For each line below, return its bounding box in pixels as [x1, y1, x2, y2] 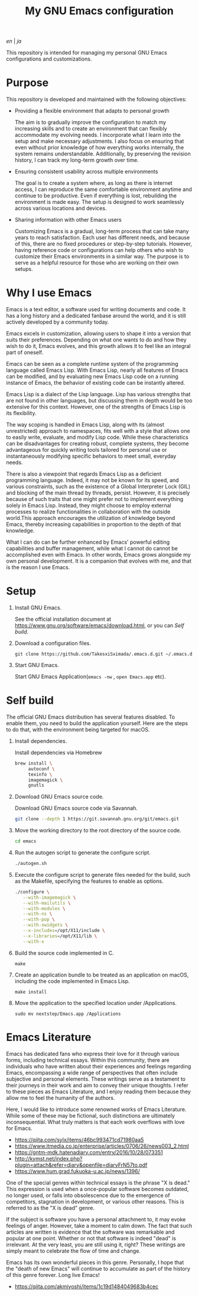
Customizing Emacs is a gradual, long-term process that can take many [14, 228, 189, 235]
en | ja [6, 37, 22, 45]
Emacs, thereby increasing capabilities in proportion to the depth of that [6, 521, 181, 528]
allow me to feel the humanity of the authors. [6, 1094, 115, 1101]
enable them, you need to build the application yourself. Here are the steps [6, 719, 188, 727]
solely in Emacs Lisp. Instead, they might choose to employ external [6, 502, 171, 509]
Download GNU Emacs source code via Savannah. [14, 805, 138, 812]
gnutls [28, 783, 44, 789]
